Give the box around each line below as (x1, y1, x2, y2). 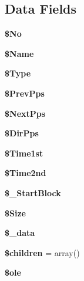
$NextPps (5, 107, 46, 119)
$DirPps (5, 127, 39, 139)
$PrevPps (5, 87, 45, 99)
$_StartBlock (5, 186, 61, 199)
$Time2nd (5, 167, 46, 179)
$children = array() (5, 246, 80, 258)
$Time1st (5, 146, 43, 159)
